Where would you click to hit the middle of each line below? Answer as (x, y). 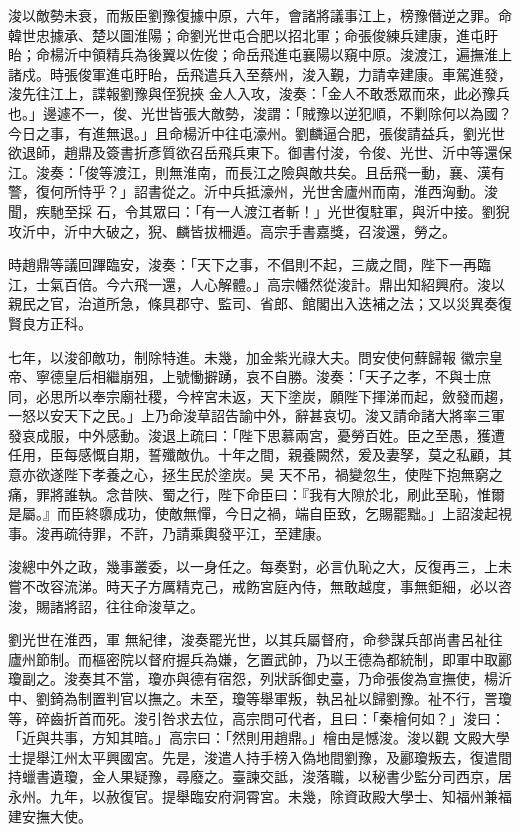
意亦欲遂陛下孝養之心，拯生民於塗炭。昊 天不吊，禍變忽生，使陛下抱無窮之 (255, 474)
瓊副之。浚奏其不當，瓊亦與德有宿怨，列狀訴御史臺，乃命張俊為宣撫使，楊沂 (260, 678)
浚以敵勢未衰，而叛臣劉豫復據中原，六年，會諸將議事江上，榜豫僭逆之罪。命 (260, 15)
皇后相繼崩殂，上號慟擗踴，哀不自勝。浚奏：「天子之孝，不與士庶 (277, 376)
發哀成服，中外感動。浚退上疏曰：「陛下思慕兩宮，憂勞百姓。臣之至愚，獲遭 (256, 434)
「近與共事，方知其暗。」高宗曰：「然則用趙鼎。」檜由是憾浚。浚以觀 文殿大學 (259, 737)
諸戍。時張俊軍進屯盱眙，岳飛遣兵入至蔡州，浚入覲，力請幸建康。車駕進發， (260, 73)
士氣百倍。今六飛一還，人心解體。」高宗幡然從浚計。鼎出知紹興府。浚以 (270, 283)
